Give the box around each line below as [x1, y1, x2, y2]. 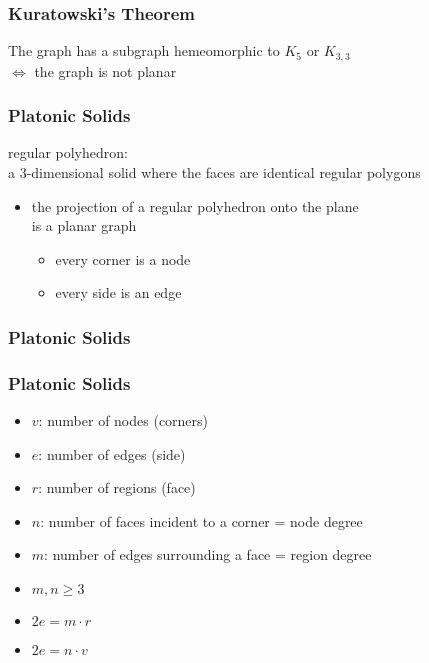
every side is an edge [55, 282, 182, 303]
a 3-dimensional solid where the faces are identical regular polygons [8, 162, 421, 183]
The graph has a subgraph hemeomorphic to [8, 40, 280, 61]
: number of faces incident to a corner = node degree [40, 510, 363, 531]
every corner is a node [55, 248, 191, 269]
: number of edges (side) [38, 443, 186, 464]
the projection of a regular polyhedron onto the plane [31, 195, 359, 216]
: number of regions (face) [38, 477, 196, 498]
